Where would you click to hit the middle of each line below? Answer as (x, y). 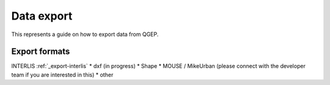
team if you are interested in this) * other (62, 75)
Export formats (41, 52)
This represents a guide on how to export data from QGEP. (85, 34)
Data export (42, 16)
